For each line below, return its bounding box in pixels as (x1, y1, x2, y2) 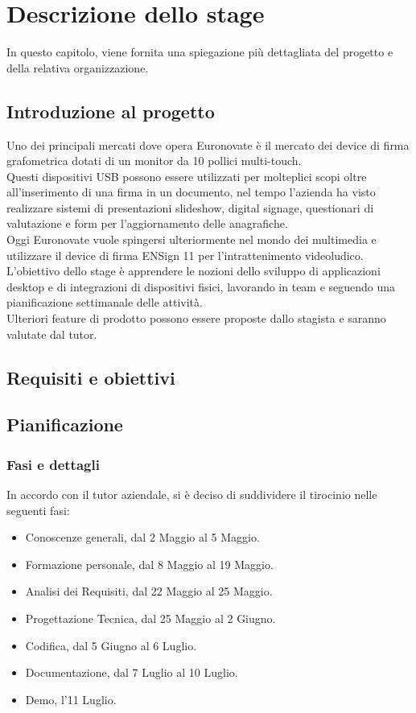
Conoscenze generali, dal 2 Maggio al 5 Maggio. (25, 529, 260, 546)
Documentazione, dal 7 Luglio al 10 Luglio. (25, 664, 238, 681)
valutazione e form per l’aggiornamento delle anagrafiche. (6, 215, 288, 232)
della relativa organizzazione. (6, 59, 149, 76)
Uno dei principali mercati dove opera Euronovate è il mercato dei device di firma (6, 136, 410, 153)
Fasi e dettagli (6, 454, 100, 474)
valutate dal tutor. (6, 325, 97, 342)
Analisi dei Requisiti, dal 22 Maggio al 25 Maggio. (25, 583, 273, 600)
